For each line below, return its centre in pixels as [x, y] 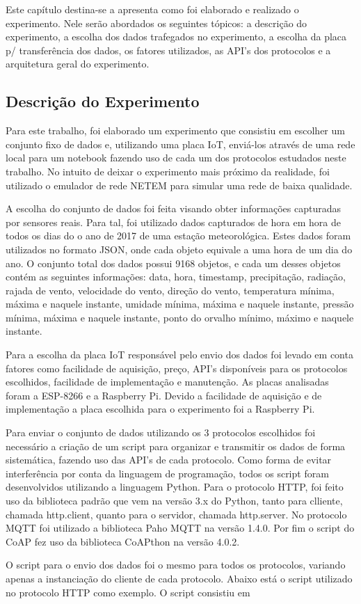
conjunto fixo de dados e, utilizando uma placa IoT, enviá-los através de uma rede [180, 144]
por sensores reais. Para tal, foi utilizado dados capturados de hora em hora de [173, 222]
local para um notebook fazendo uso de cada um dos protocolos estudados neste [176, 158]
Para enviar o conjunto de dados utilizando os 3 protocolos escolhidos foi [161, 432]
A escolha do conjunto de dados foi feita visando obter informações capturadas [173, 208]
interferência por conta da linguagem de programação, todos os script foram [167, 473]
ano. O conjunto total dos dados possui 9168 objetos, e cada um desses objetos [173, 263]
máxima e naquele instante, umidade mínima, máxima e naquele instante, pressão [180, 304]
